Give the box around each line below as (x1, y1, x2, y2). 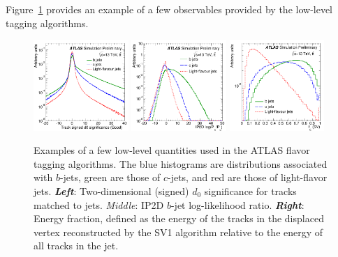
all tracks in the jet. (34, 238, 119, 253)
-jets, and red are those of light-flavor (167, 170, 328, 185)
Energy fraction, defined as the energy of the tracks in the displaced (34, 211, 324, 226)
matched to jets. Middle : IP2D (34, 197, 164, 212)
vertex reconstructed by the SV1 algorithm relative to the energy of (34, 224, 323, 239)
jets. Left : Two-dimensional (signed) (34, 183, 189, 198)
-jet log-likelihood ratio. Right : (170, 197, 304, 212)
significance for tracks (204, 183, 297, 198)
